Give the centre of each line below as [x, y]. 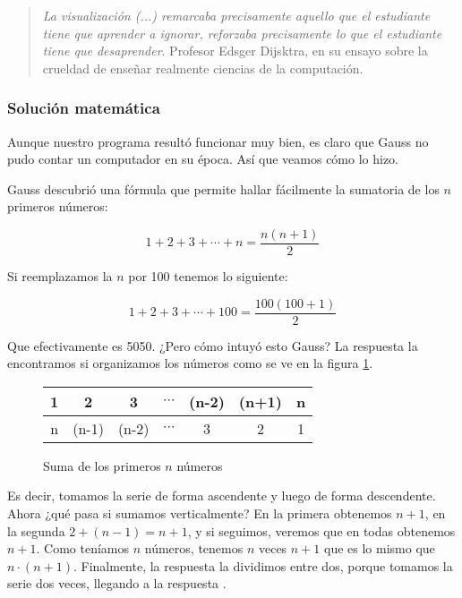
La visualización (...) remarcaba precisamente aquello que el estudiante [236, 15]
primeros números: [58, 206]
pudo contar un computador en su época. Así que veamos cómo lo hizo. [203, 159]
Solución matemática [84, 108]
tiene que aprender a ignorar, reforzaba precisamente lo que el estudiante [242, 33]
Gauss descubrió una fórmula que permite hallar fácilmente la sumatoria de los [223, 188]
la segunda [36, 530]
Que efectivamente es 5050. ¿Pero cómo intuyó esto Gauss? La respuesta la [213, 345]
